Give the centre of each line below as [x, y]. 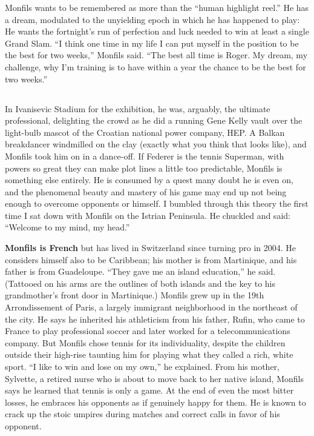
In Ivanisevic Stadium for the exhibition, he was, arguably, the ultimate [138, 108]
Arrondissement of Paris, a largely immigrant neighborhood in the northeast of [151, 307]
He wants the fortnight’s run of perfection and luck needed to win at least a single [157, 31]
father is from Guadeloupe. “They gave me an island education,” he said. [140, 271]
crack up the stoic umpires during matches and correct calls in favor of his [142, 414]
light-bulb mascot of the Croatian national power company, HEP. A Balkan [145, 132]
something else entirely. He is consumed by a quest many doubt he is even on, [149, 180]
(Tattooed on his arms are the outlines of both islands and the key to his [140, 283]
